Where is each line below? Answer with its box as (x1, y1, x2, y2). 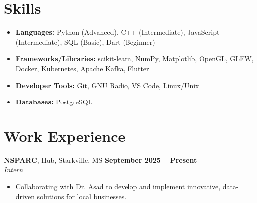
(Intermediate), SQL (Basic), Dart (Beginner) (15, 36, 155, 47)
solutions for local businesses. (37, 191, 127, 201)
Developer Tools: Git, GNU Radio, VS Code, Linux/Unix (15, 80, 199, 90)
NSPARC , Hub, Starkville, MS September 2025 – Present (4, 154, 197, 165)
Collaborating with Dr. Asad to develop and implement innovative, (15, 181, 221, 191)
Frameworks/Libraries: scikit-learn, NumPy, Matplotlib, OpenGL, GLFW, (15, 53, 254, 64)
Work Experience (4, 125, 126, 146)
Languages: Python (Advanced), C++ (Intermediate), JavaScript (15, 27, 220, 37)
